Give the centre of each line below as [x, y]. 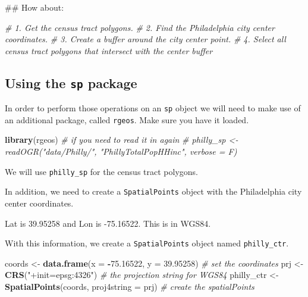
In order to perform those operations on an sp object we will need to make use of [153, 108]
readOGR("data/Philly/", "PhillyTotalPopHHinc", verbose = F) [121, 151]
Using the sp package [71, 82]
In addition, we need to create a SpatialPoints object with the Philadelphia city [153, 191]
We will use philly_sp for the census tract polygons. [101, 171]
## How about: [34, 7]
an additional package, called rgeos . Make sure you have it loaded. [127, 119]
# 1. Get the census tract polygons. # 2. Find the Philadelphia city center [140, 27]
